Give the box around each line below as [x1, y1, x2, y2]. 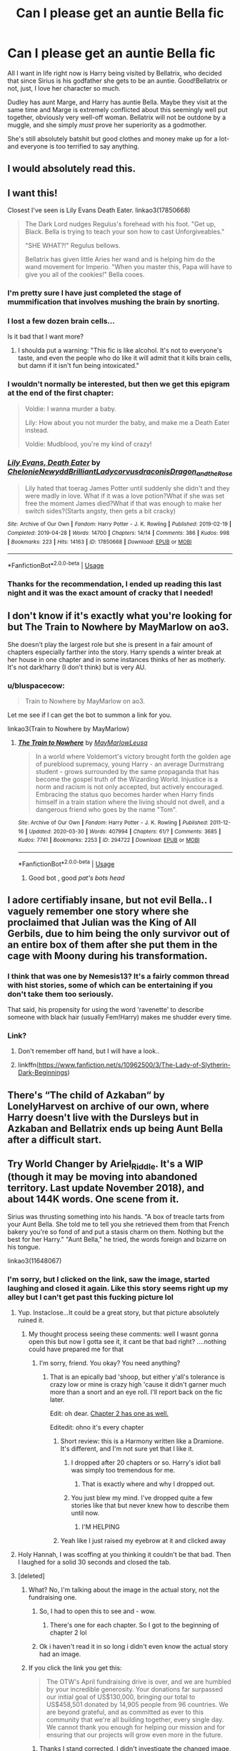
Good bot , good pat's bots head [28, 873, 125, 882]
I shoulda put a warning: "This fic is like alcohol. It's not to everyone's [17, 346, 223, 355]
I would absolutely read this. [7, 163, 136, 175]
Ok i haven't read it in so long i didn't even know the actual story [39, 1642, 229, 1651]
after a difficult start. [7, 1133, 102, 1145]
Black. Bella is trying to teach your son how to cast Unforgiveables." [24, 227, 225, 236]
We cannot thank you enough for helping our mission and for [46, 1723, 226, 1732]
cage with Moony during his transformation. [7, 950, 209, 962]
